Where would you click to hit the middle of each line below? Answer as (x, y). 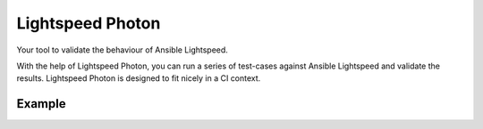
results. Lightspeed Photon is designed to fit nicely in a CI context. (139, 78)
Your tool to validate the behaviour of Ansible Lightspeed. (122, 50)
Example (41, 104)
